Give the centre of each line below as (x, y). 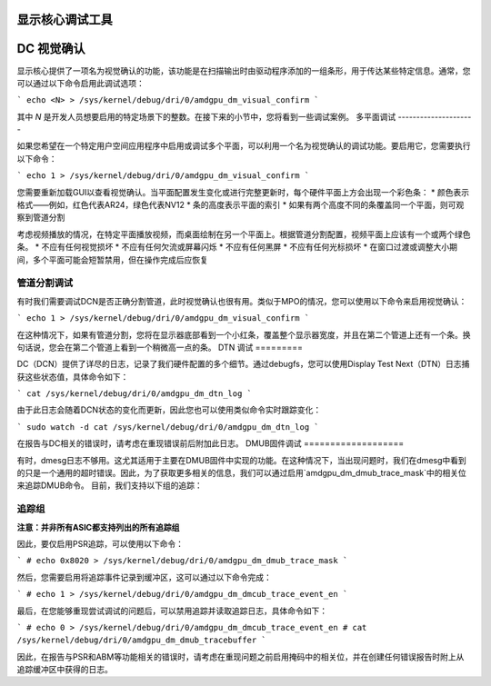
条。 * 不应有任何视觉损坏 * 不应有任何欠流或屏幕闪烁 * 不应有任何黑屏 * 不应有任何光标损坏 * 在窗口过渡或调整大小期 (237, 247)
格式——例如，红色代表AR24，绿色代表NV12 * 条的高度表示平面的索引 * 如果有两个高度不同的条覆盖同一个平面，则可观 (240, 205)
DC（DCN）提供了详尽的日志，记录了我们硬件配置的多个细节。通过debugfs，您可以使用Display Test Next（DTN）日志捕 (243, 364)
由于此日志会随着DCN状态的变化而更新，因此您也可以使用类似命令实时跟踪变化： (169, 410)
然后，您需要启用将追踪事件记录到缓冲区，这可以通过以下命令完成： (144, 577)
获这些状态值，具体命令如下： (73, 376)
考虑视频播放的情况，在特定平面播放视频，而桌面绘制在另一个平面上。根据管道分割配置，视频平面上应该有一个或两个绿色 (244, 234)
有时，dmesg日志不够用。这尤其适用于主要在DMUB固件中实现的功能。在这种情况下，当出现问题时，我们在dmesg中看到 (242, 460)
